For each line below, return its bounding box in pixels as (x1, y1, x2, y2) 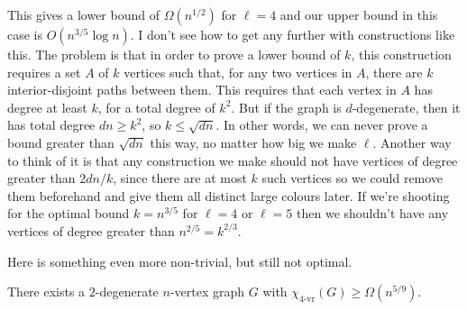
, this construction (351, 45, 452, 63)
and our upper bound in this (279, 5, 438, 23)
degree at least (7, 97, 87, 116)
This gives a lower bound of (7, 5, 160, 23)
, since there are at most (113, 169, 247, 187)
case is (7, 25, 43, 43)
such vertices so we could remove (261, 169, 444, 187)
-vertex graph (169, 282, 245, 301)
